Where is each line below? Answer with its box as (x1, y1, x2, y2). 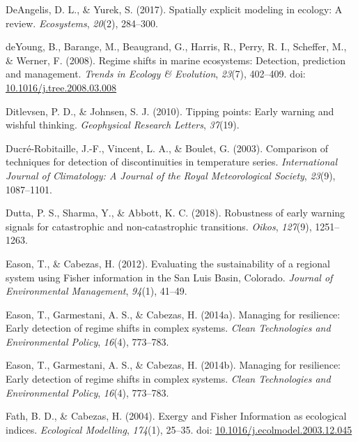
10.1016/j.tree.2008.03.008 (6, 80, 117, 94)
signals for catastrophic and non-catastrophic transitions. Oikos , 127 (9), (6, 219, 312, 233)
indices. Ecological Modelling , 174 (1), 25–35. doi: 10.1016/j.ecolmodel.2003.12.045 (6, 422, 352, 436)
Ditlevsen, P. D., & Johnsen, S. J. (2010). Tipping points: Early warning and (6, 103, 334, 118)
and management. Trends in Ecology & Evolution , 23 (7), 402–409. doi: (6, 66, 306, 81)
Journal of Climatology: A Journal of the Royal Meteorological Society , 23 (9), (6, 168, 336, 182)
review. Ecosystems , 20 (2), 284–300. (6, 15, 158, 30)
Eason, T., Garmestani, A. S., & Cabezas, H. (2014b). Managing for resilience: (6, 358, 341, 372)
